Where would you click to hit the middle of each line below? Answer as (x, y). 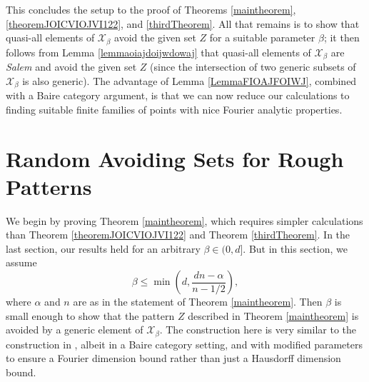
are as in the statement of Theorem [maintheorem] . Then (198, 302)
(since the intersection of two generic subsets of (253, 67)
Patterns (49, 186)
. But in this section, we (295, 248)
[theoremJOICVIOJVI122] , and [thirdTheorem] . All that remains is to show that (183, 23)
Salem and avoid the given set (71, 67)
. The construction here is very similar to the (258, 330)
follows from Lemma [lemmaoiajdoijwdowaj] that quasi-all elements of (158, 52)
